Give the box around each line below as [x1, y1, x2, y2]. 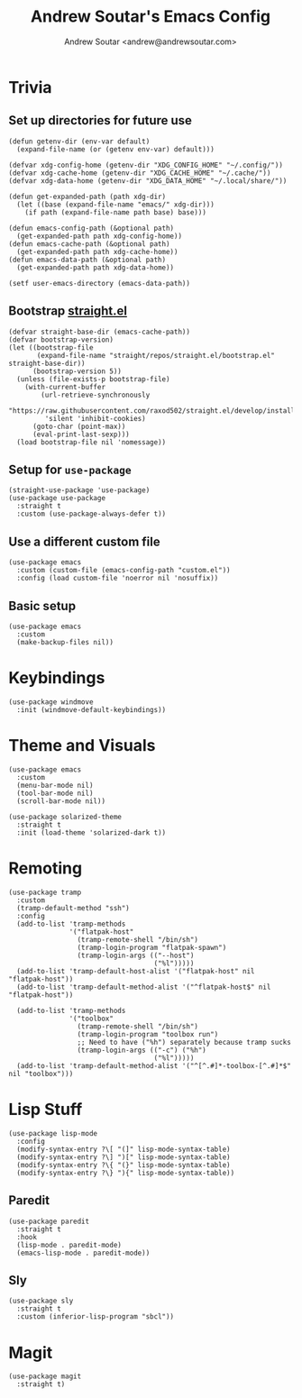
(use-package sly [8, 1296, 74, 1306]
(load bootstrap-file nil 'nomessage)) [16, 437, 167, 447]
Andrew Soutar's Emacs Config [30, 6, 271, 27]
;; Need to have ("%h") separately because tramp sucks [77, 1037, 292, 1046]
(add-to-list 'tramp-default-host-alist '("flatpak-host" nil [16, 966, 255, 975]
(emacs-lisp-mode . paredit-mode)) [16, 1248, 151, 1257]
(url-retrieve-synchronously [41, 390, 151, 399]
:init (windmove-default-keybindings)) [16, 705, 167, 714]
